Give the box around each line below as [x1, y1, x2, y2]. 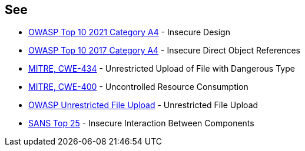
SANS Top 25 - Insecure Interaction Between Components [28, 118, 254, 129]
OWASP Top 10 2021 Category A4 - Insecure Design [28, 27, 230, 38]
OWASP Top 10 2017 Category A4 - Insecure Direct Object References [28, 45, 300, 56]
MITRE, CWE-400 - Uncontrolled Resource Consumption [28, 82, 248, 92]
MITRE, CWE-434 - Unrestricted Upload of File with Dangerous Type [28, 63, 295, 74]
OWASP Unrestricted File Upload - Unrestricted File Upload [28, 100, 258, 110]
